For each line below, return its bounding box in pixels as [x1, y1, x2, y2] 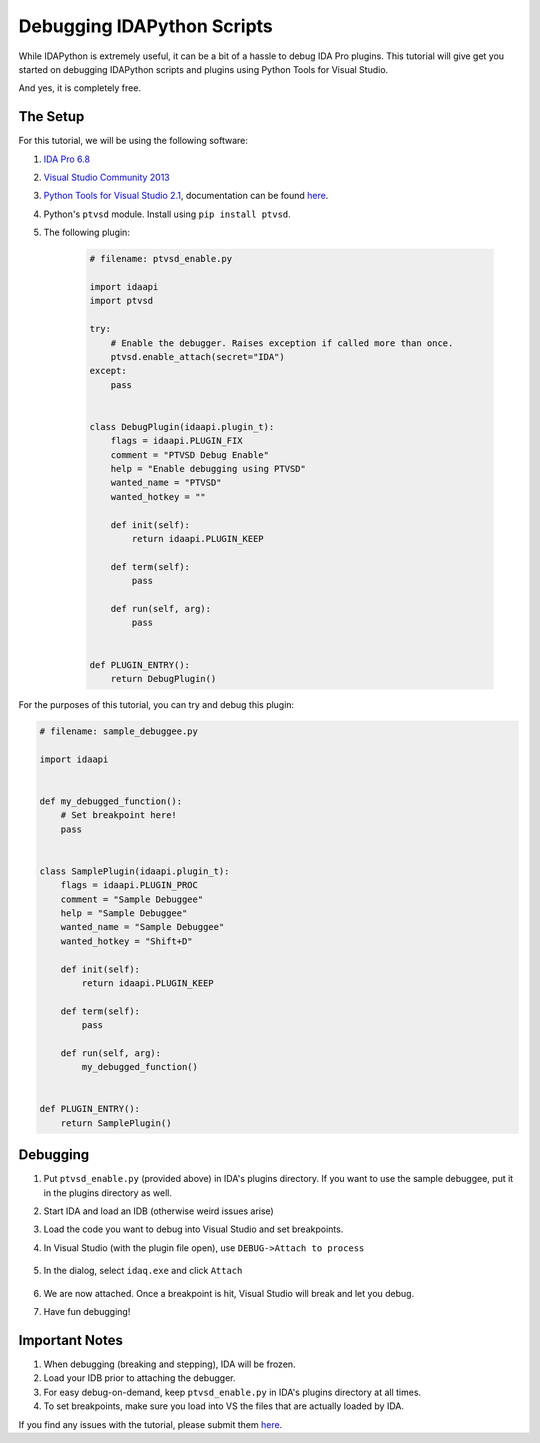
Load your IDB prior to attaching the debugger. [43, 1372, 236, 1384]
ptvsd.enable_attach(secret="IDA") [110, 351, 285, 362]
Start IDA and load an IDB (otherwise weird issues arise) [43, 1205, 274, 1217]
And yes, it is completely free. [18, 82, 142, 94]
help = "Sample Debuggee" [60, 907, 188, 919]
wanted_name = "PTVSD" [110, 477, 222, 489]
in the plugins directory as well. [43, 1186, 173, 1199]
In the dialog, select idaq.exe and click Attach [43, 1265, 243, 1277]
